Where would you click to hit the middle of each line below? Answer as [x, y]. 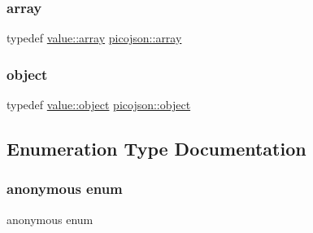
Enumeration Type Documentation [156, 149]
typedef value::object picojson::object [99, 105]
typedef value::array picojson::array [94, 38]
